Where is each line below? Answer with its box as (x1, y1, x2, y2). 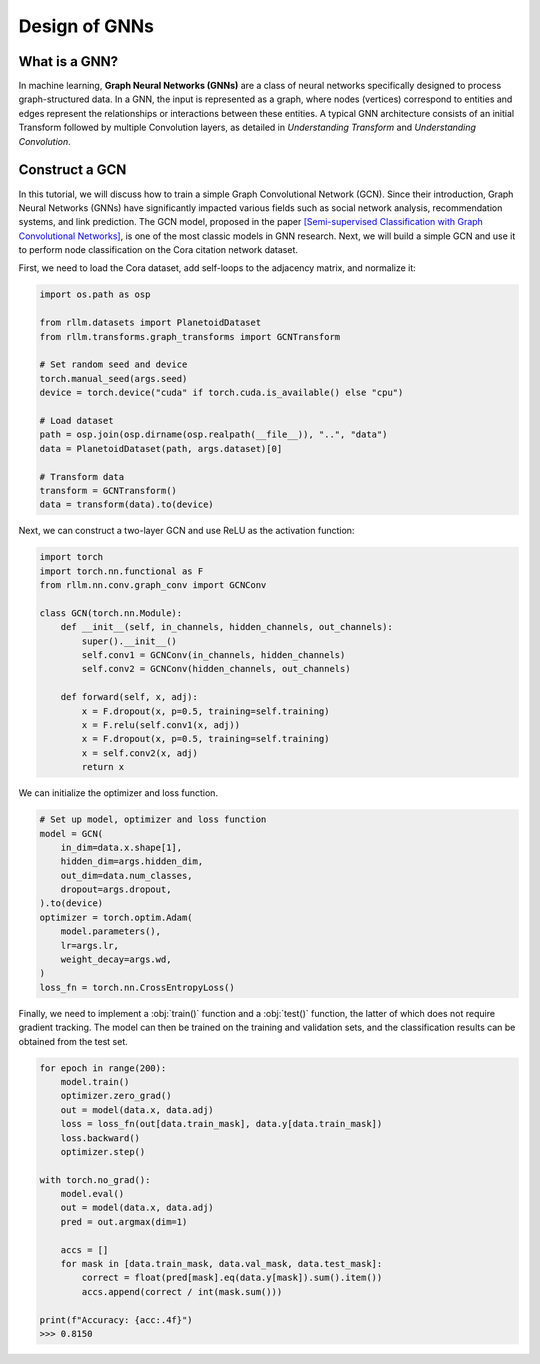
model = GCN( (39, 828, 104, 839)
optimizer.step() (60, 1146, 146, 1157)
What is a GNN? (18, 53, 119, 70)
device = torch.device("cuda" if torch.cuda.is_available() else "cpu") (39, 387, 404, 399)
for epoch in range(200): (39, 1062, 167, 1074)
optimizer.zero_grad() (60, 1090, 172, 1102)
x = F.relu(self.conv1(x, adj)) (81, 719, 240, 730)
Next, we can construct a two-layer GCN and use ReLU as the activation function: (18, 525, 355, 537)
